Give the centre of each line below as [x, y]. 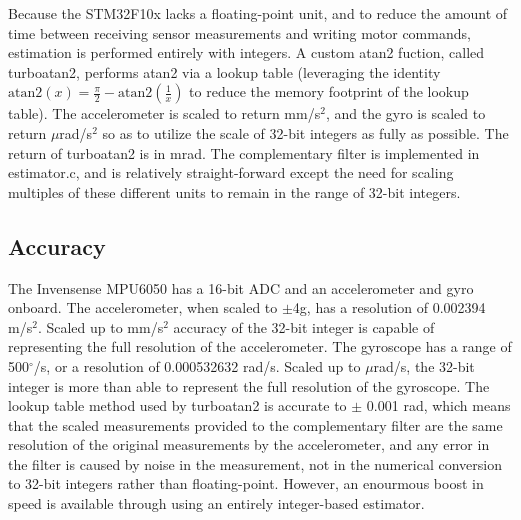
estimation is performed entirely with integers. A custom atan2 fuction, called [246, 52]
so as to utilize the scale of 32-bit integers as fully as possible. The [305, 132]
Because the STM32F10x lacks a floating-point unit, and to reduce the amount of [258, 13]
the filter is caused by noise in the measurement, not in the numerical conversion [255, 463]
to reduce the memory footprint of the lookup [329, 91]
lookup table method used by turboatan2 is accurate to [177, 405]
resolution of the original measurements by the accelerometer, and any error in [249, 444]
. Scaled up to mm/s [100, 326]
